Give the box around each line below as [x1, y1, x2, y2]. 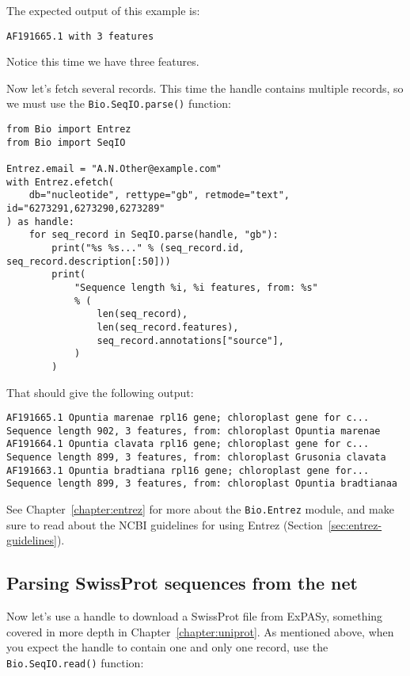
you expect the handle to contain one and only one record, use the [6, 639, 328, 655]
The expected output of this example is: [6, 2, 200, 18]
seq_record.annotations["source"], [97, 334, 284, 346]
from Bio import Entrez [6, 124, 131, 136]
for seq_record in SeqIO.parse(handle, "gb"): [28, 229, 279, 241]
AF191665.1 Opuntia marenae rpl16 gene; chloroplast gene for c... [6, 412, 370, 424]
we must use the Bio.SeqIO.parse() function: [6, 95, 232, 112]
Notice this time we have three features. [6, 53, 199, 70]
